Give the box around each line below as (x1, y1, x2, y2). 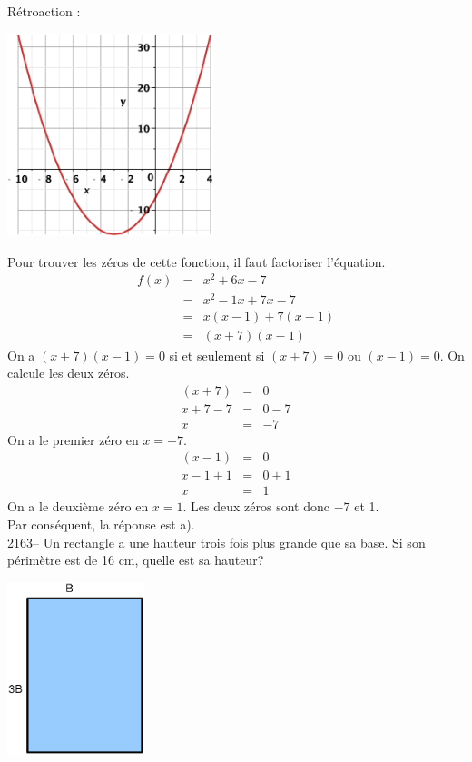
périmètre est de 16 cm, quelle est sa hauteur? (7, 550, 264, 569)
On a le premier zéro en (7, 430, 139, 449)
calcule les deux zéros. (7, 363, 130, 382)
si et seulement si (169, 345, 265, 364)
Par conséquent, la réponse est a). (7, 515, 195, 534)
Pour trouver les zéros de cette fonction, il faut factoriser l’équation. (7, 252, 386, 271)
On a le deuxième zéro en (7, 497, 149, 516)
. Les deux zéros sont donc (182, 497, 329, 516)
